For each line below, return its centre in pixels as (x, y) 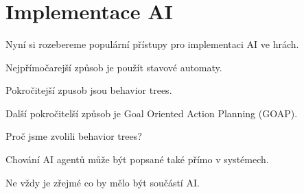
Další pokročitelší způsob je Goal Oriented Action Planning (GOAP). (152, 113)
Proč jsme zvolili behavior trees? (74, 136)
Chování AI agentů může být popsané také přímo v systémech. (137, 159)
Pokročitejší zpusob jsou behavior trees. (89, 90)
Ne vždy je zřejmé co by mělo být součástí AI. (103, 182)
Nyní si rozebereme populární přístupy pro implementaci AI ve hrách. (152, 44)
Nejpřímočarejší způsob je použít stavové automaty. (114, 67)
